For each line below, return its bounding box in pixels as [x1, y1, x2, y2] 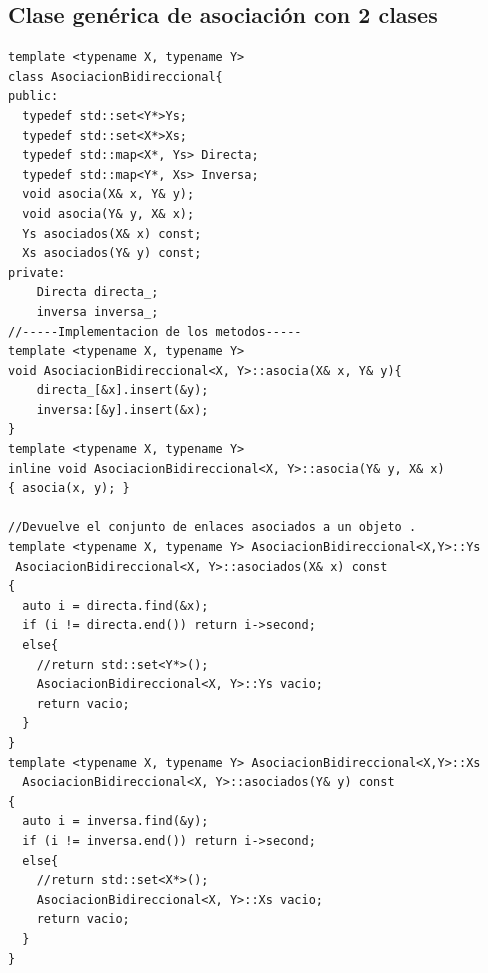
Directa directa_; [36, 285, 159, 300]
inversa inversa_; [36, 304, 159, 319]
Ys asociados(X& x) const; [22, 226, 202, 241]
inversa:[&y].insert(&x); [36, 402, 209, 417]
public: [8, 89, 59, 104]
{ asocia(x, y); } [8, 481, 130, 496]
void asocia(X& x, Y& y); [22, 187, 195, 202]
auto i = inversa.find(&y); [22, 814, 209, 829]
